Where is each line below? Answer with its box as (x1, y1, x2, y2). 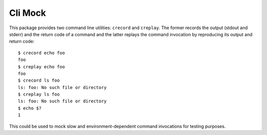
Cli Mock (9, 7, 46, 18)
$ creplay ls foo (18, 91, 60, 97)
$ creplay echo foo (18, 64, 65, 69)
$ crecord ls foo (18, 78, 60, 84)
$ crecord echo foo (18, 50, 65, 55)
